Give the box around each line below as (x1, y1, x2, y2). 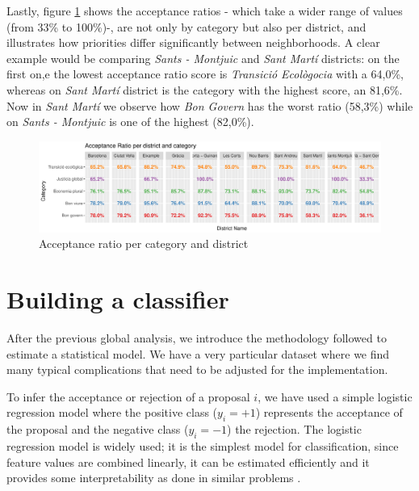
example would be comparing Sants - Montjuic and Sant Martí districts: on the (6, 49, 400, 66)
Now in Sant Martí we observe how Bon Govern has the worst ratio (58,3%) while (6, 97, 413, 114)
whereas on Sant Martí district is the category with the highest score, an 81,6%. (6, 81, 403, 98)
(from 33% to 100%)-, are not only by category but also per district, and (6, 18, 367, 35)
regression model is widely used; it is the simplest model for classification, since (6, 438, 399, 455)
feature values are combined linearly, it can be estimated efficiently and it (6, 453, 370, 470)
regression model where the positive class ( (6, 404, 218, 421)
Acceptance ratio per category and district (39, 235, 249, 252)
